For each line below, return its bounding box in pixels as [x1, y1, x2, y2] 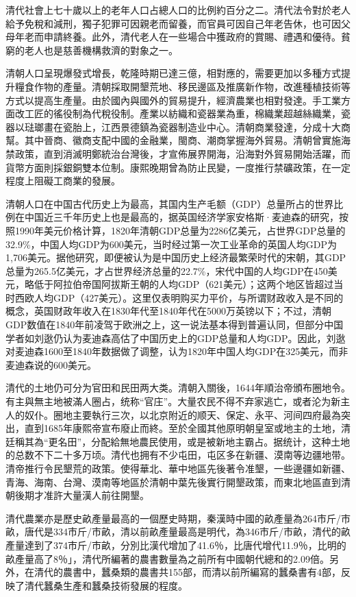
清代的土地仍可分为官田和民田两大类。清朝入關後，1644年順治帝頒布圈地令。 [5, 380, 351, 395]
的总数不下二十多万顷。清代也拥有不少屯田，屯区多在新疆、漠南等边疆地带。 [5, 448, 351, 462]
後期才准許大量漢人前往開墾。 [14, 488, 149, 502]
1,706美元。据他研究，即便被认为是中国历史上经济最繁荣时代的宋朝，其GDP [5, 250, 346, 265]
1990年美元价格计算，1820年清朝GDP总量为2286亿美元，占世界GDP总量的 [14, 223, 346, 237]
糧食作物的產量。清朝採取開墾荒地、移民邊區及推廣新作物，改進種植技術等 [14, 79, 351, 93]
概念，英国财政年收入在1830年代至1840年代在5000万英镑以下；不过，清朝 [5, 304, 331, 318]
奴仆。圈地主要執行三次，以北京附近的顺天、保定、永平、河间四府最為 [24, 407, 341, 422]
